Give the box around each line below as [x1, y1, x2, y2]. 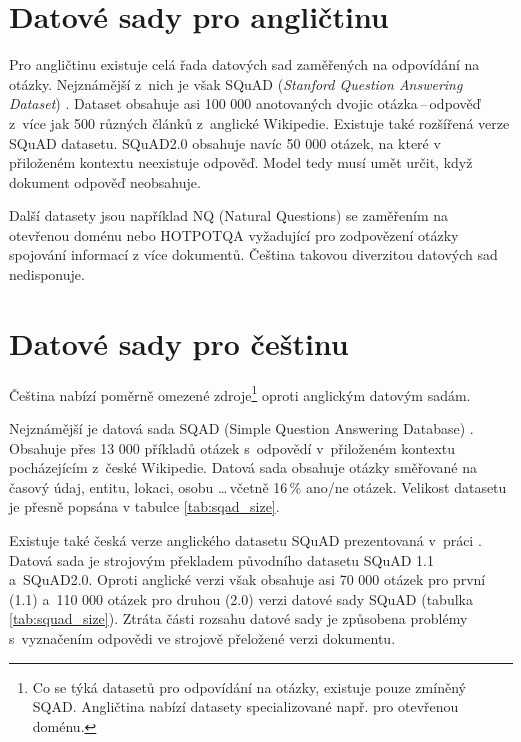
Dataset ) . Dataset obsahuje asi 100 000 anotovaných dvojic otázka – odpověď [9, 93, 481, 114]
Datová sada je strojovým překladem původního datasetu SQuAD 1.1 [9, 549, 435, 570]
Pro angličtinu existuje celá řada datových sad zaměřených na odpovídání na [9, 54, 480, 75]
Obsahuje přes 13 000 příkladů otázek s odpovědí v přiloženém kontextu [9, 437, 456, 458]
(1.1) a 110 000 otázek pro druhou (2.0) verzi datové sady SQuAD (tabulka [9, 588, 473, 609]
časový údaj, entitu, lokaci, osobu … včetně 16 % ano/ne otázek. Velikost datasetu [9, 476, 507, 497]
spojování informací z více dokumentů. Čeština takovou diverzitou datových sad [9, 244, 498, 265]
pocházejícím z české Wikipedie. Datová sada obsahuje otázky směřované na [9, 457, 477, 478]
